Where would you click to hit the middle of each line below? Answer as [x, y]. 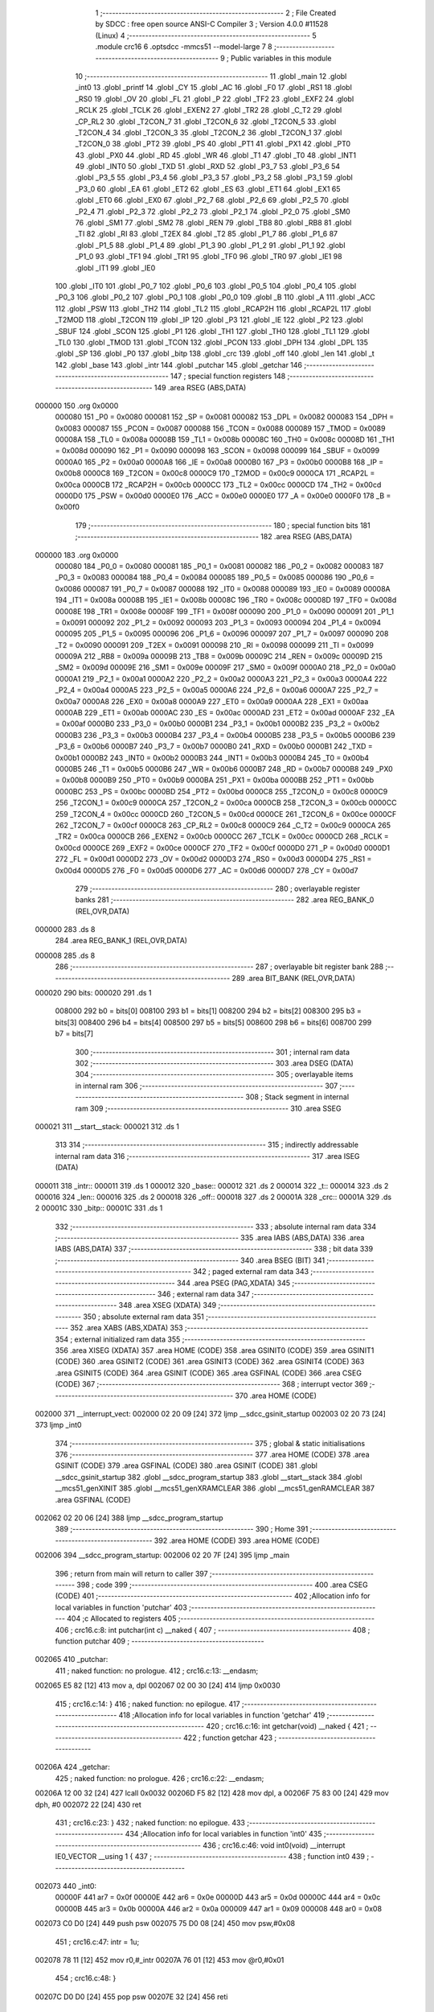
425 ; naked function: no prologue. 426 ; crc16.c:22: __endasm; [160, 1778]
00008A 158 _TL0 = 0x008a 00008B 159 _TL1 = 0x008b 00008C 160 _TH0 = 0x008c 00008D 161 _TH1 [225, 439]
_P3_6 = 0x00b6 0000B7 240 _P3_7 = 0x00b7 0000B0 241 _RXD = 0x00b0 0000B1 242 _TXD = [214, 746]
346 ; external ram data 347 [204, 1294]
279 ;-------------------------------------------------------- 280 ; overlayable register [218, 888]
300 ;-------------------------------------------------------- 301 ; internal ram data [212, 1052]
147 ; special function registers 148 [228, 376]
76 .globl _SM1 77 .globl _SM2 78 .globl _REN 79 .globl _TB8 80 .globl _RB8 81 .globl [213, 223]
